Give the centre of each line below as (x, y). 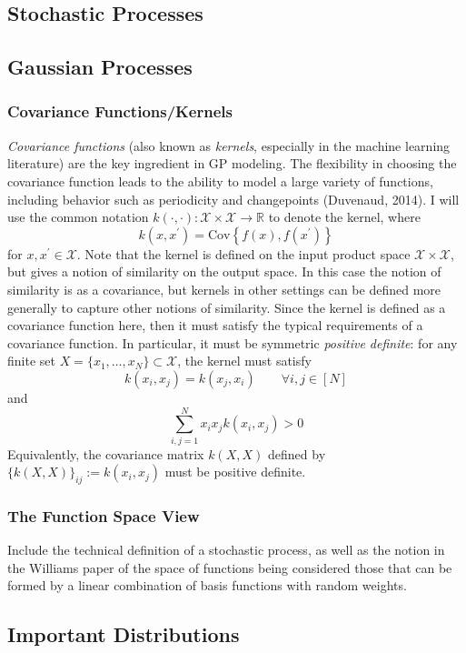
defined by (297, 453)
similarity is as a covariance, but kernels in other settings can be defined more (224, 289)
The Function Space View (104, 515)
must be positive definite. (235, 472)
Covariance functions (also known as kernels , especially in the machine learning (229, 145)
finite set (31, 361)
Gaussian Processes (100, 67)
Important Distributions (124, 634)
